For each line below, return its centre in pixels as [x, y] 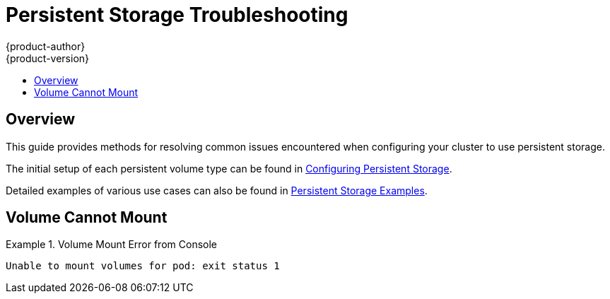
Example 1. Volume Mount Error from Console [111, 245]
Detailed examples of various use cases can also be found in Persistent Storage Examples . [217, 190]
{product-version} [48, 58]
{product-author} [46, 46]
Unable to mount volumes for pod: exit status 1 [143, 266]
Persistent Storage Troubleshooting [177, 15]
